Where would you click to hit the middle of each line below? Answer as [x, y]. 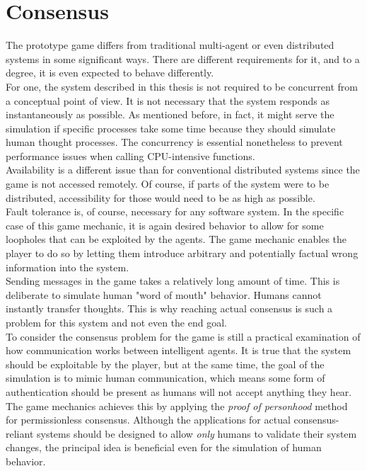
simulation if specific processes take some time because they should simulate [171, 128]
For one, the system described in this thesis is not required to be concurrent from [182, 86]
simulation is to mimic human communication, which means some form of [165, 378]
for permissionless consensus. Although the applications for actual [148, 420]
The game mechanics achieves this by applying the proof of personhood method [177, 405]
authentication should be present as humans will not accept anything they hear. [179, 391]
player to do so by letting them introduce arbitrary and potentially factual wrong [182, 253]
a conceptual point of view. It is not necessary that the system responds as [168, 100]
